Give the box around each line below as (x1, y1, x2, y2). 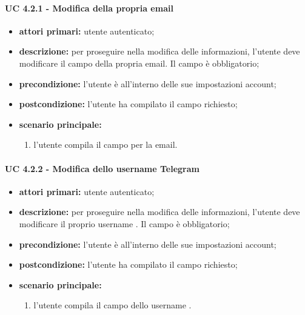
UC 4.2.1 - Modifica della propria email (5, 1, 173, 14)
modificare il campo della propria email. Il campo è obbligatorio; (19, 56, 260, 69)
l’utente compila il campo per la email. (33, 138, 178, 151)
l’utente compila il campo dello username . (33, 299, 192, 311)
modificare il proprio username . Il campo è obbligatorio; (19, 217, 230, 230)
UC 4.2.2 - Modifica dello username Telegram (5, 162, 199, 174)
